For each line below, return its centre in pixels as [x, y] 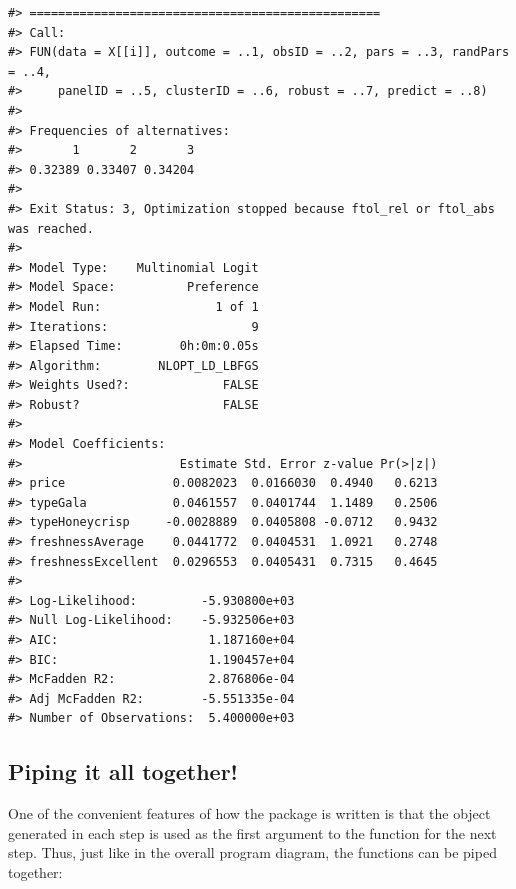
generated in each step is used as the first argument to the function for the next [252, 832]
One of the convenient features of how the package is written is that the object [249, 813]
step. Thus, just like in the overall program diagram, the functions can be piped [252, 852]
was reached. [51, 228]
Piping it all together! [123, 771]
